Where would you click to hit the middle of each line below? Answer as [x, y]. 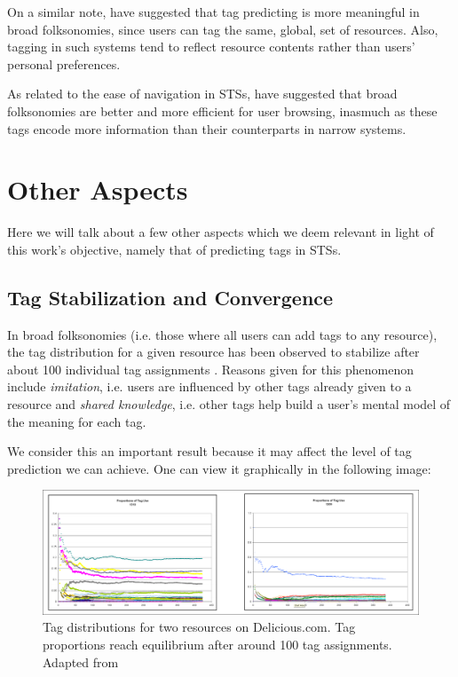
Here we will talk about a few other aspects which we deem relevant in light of [221, 232]
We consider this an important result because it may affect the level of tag [209, 451]
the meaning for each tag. [77, 421]
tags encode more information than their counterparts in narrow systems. [207, 128]
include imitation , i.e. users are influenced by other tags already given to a [209, 386]
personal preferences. [64, 63]
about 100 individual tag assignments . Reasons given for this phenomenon [211, 369]
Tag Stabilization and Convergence [170, 297]
